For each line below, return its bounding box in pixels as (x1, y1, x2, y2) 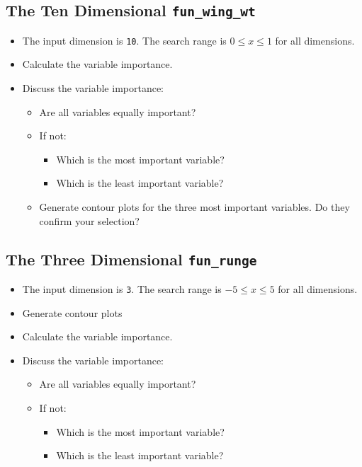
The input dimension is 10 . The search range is (22, 33, 227, 47)
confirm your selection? (39, 213, 140, 228)
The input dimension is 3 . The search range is (22, 281, 222, 296)
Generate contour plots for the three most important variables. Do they (39, 200, 350, 214)
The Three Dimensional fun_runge (6, 248, 257, 270)
